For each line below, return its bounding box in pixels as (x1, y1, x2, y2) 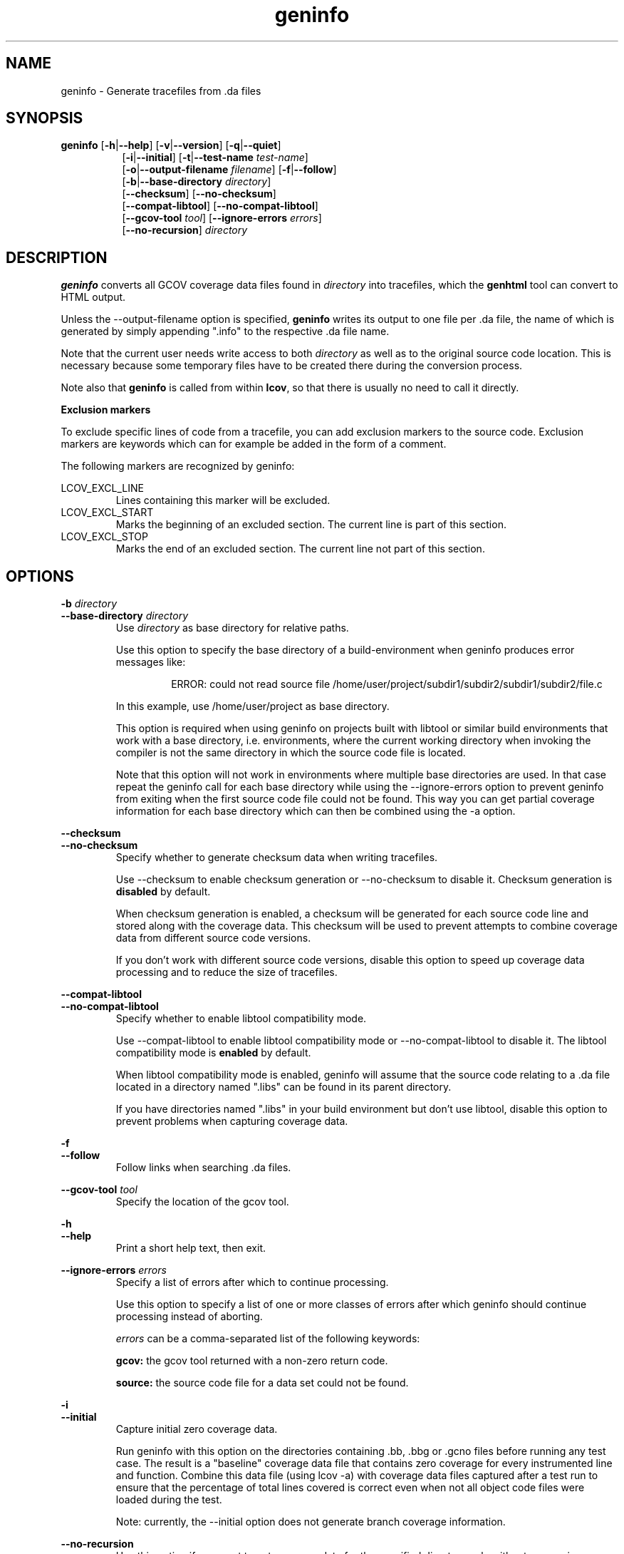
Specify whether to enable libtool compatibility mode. (115, 1012, 367, 1025)
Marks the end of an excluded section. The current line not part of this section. (115, 542, 485, 555)
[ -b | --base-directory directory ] (122, 175, 271, 188)
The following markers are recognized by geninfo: (61, 460, 295, 473)
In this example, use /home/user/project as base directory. (115, 700, 390, 713)
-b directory (61, 597, 118, 610)
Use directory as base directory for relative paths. (115, 622, 349, 634)
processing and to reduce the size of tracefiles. (115, 966, 338, 979)
